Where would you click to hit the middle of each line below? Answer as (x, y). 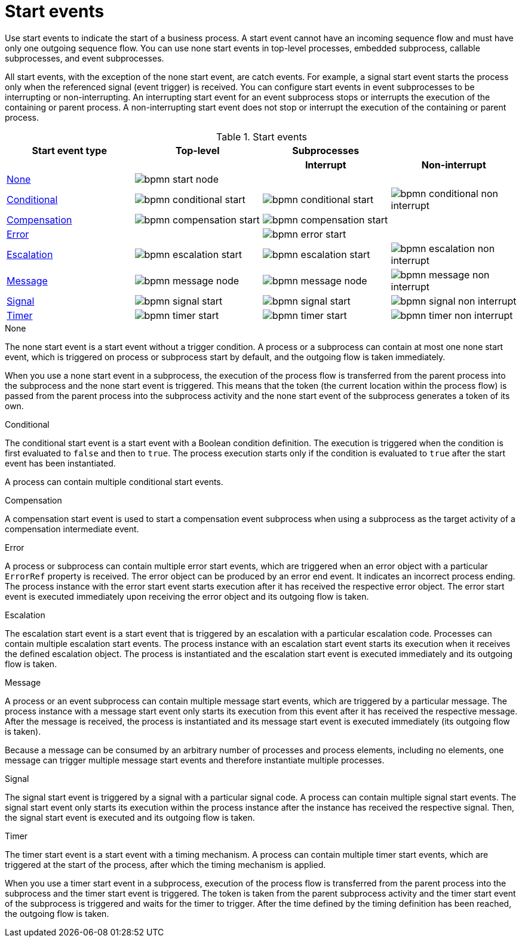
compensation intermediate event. (72, 529)
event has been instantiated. (60, 463)
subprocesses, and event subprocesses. (85, 58)
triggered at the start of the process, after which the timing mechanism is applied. (165, 864)
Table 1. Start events (262, 136)
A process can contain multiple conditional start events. (114, 481)
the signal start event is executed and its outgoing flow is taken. (130, 817)
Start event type (69, 150)
